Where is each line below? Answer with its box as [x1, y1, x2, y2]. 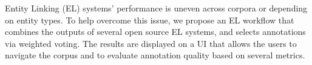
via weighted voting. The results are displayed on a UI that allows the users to [5, 37, 297, 49]
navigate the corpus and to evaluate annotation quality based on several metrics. [5, 49, 305, 61]
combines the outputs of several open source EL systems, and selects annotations [5, 25, 306, 38]
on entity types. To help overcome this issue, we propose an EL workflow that [5, 13, 294, 26]
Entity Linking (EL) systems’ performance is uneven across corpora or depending [5, 2, 308, 14]
